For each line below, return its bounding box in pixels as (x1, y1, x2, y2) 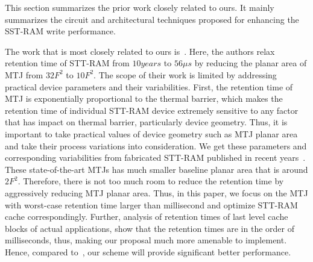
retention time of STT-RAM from (5, 57, 130, 69)
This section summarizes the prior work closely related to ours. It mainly (5, 1, 274, 13)
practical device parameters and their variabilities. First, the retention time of (5, 80, 293, 93)
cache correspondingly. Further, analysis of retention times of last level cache (5, 210, 288, 223)
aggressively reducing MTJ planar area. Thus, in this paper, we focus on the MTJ (5, 186, 308, 199)
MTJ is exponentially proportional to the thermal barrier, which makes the (5, 92, 283, 105)
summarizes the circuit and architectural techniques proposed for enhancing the (5, 13, 299, 25)
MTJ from (5, 68, 43, 81)
